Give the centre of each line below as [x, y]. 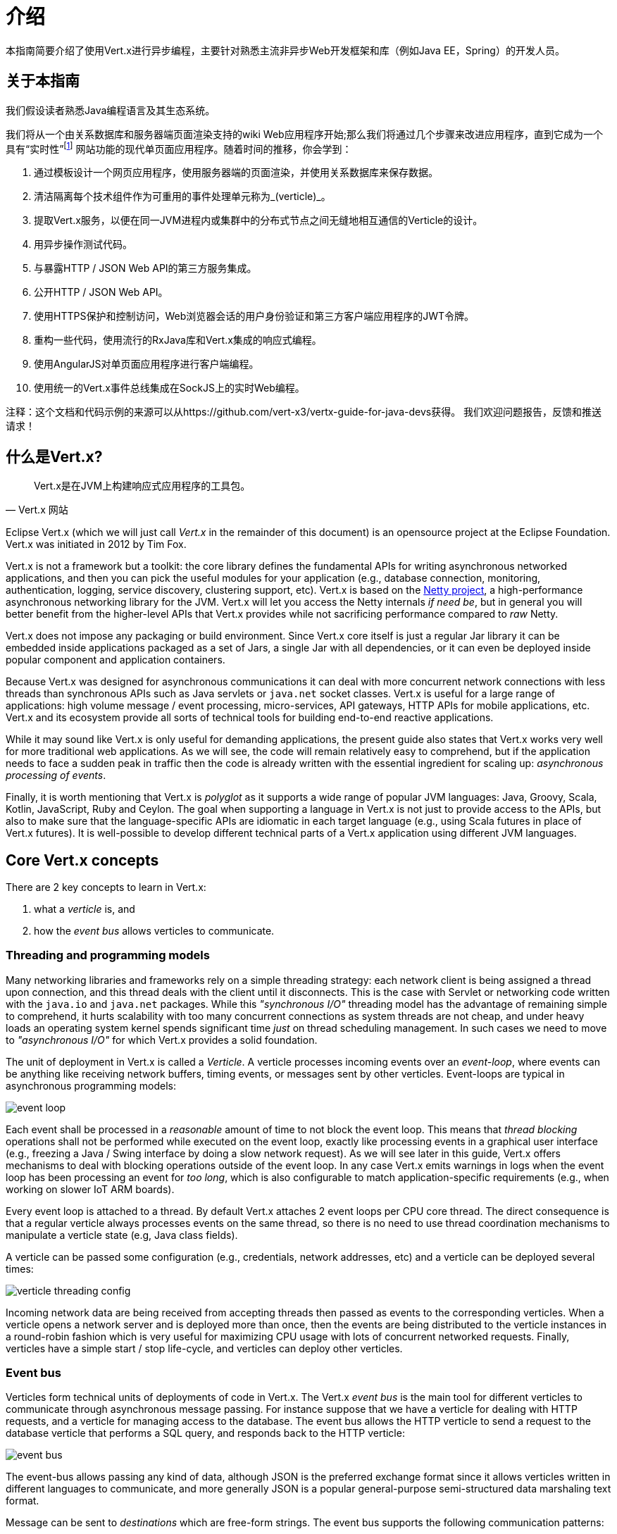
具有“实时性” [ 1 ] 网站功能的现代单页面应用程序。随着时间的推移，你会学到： [179, 148]
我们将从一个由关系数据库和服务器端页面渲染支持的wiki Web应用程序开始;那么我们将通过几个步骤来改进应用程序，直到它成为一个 [304, 134]
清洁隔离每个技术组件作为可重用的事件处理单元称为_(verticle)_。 [182, 197]
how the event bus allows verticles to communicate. [154, 930]
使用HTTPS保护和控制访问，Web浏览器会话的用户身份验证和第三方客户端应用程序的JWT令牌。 [254, 316]
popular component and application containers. [116, 660]
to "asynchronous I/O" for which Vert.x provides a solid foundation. [162, 1040]
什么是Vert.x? [54, 456]
